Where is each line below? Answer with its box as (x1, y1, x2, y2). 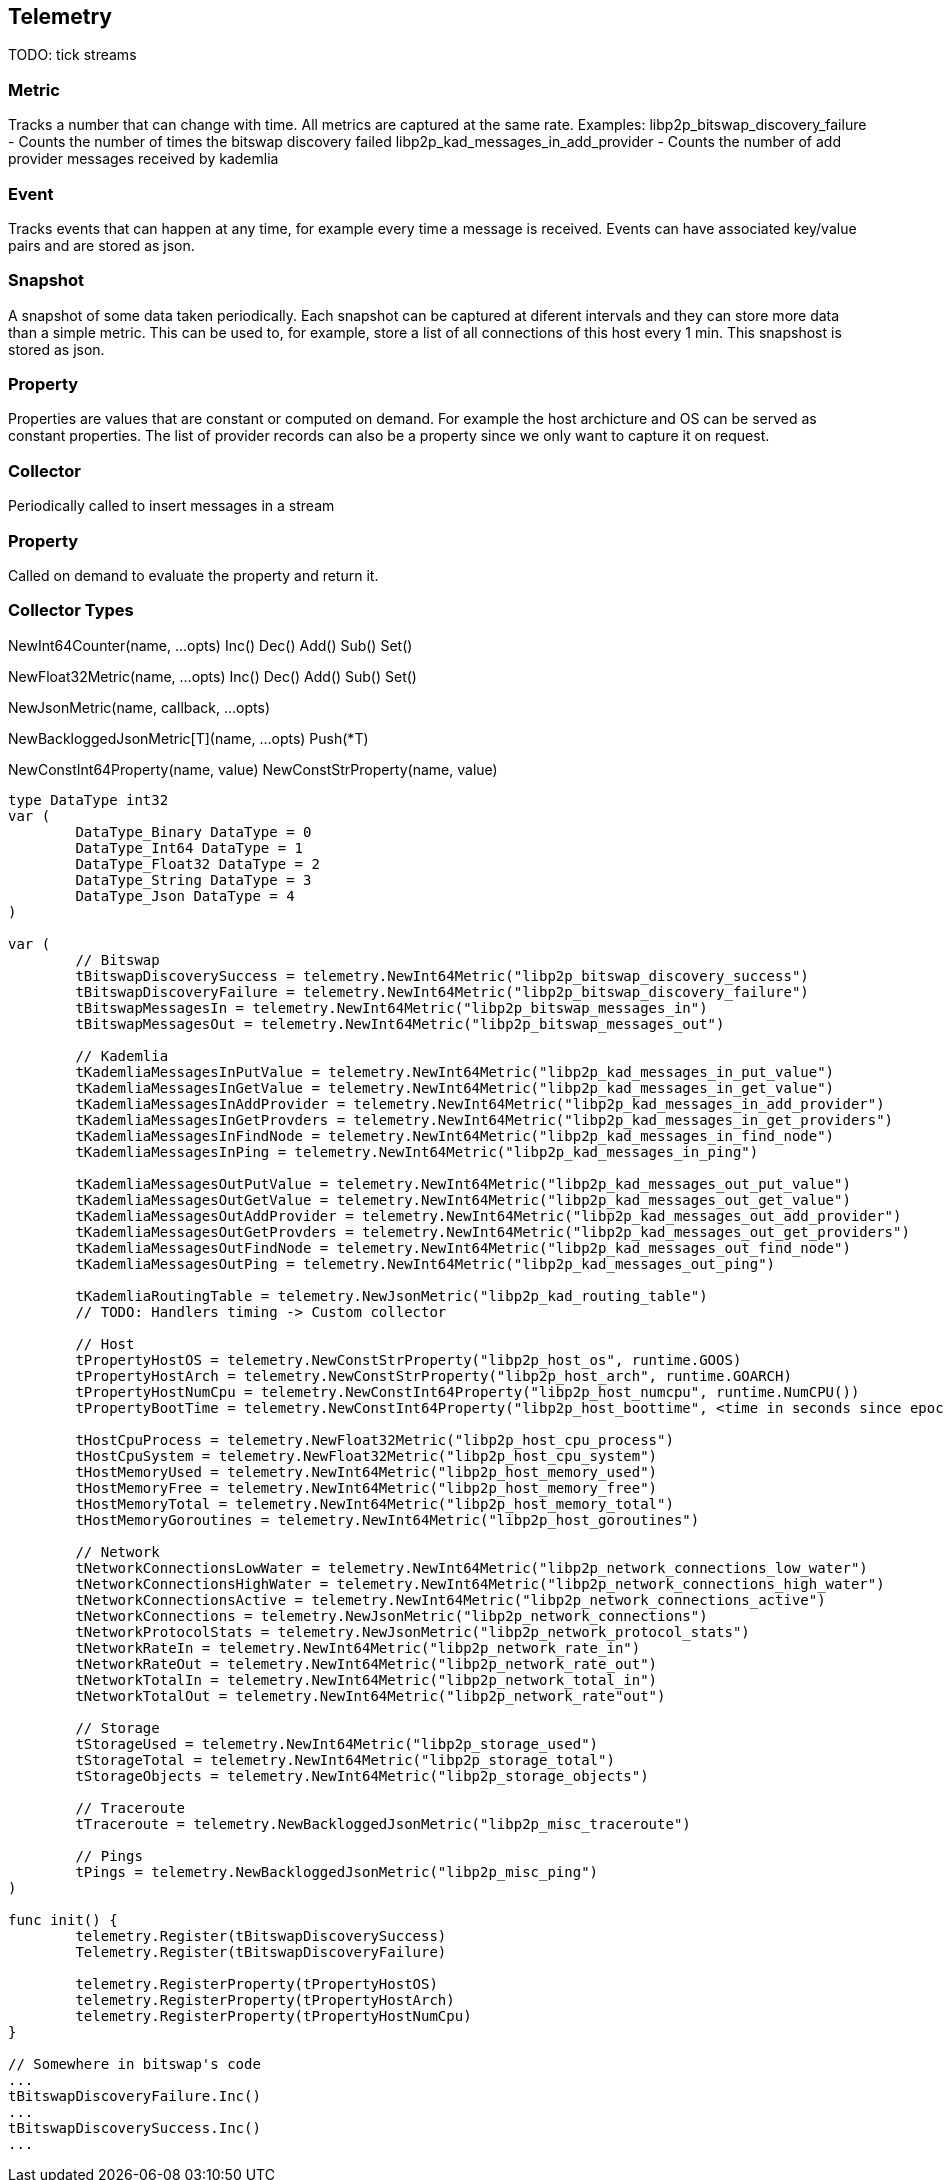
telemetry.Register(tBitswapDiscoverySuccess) (75, 1927, 447, 1944)
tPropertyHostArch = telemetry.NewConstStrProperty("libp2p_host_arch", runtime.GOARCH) (75, 1367, 792, 1384)
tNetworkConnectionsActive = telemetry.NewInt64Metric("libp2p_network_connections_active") (75, 1591, 826, 1608)
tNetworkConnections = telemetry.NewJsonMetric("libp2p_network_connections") (75, 1607, 708, 1624)
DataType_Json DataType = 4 (75, 887, 295, 904)
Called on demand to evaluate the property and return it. (8, 566, 379, 584)
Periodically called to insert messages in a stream (8, 497, 335, 515)
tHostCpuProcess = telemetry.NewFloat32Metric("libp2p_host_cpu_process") (75, 1431, 674, 1448)
